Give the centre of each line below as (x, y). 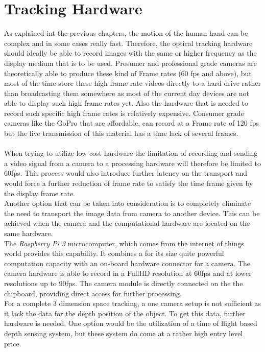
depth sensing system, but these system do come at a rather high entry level (124, 333)
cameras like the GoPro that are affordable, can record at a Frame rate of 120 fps (132, 123)
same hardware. (29, 233)
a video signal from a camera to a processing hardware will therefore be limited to (132, 163)
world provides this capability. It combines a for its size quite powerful (114, 253)
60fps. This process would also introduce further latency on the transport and (126, 173)
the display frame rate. (40, 193)
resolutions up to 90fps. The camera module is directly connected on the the (124, 283)
